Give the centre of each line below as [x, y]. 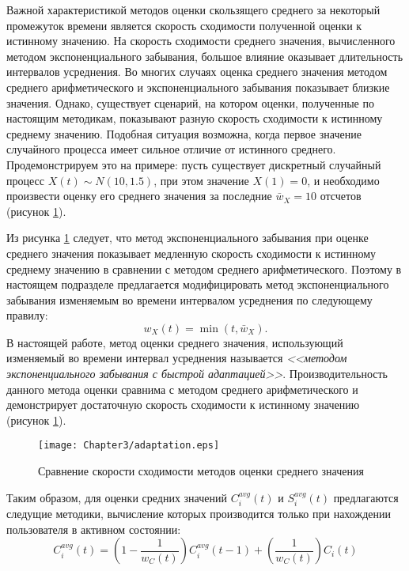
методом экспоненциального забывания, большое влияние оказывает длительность [205, 56]
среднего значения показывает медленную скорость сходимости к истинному [191, 253]
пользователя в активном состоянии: [94, 529]
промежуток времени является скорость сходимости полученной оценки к [184, 25]
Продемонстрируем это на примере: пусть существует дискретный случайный [194, 164]
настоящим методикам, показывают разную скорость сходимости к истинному [195, 118]
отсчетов [341, 196]
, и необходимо [343, 180]
